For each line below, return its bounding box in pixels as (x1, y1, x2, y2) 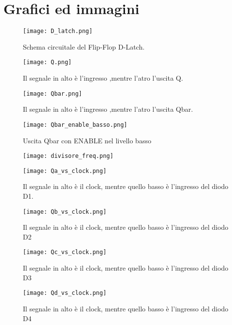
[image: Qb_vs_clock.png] (23, 208, 107, 215)
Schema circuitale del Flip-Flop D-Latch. (23, 41, 145, 51)
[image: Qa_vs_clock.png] (23, 167, 107, 174)
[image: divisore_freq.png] (23, 153, 114, 160)
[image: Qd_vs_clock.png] (23, 290, 107, 297)
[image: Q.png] (23, 59, 72, 66)
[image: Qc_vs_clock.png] (23, 249, 107, 256)
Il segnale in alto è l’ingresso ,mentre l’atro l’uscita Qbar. (23, 104, 193, 114)
